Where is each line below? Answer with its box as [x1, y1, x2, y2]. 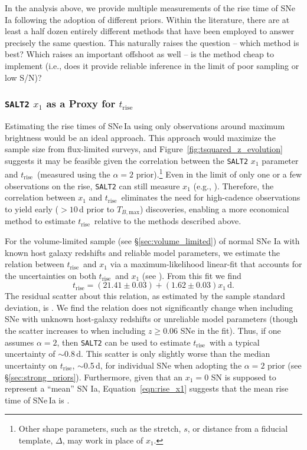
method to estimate [5, 215, 76, 227]
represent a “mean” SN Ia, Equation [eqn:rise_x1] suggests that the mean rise [5, 382, 289, 395]
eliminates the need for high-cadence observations [121, 191, 301, 203]
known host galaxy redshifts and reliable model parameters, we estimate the [5, 246, 280, 258]
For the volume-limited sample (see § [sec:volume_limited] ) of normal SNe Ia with [5, 234, 300, 247]
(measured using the [37, 168, 110, 180]
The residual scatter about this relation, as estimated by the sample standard [5, 290, 285, 302]
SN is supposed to [211, 370, 276, 383]
